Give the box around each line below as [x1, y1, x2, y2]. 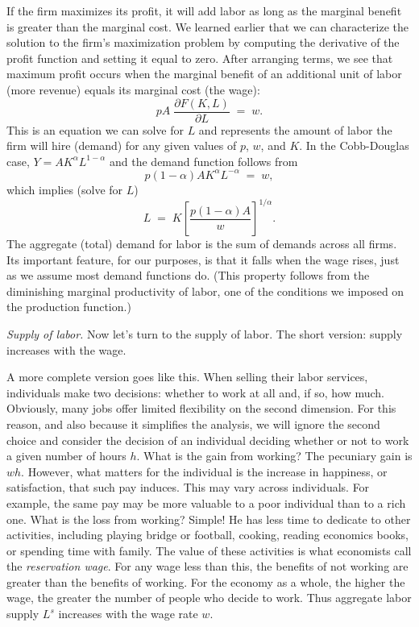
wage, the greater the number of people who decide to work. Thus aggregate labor [6, 589, 412, 606]
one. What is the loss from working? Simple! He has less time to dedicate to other [6, 510, 411, 527]
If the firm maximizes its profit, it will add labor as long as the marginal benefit [6, 2, 402, 19]
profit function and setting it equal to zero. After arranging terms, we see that [6, 49, 393, 66]
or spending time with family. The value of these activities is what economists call [6, 542, 412, 558]
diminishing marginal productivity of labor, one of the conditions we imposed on [6, 282, 404, 299]
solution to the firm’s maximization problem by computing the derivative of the [6, 34, 400, 51]
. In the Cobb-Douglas [299, 137, 409, 154]
